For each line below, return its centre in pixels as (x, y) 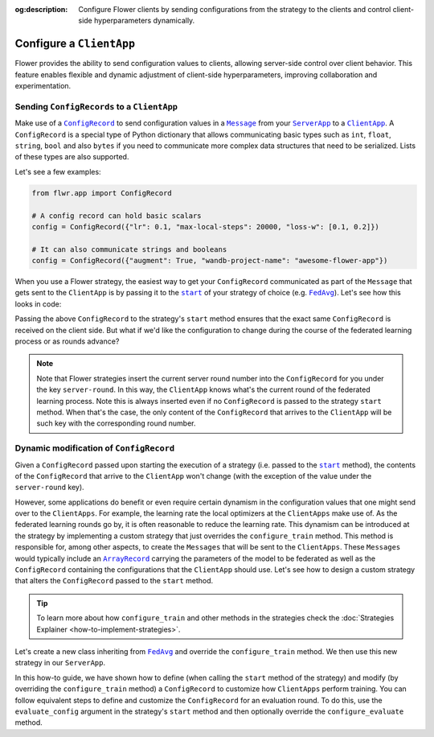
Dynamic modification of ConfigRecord (95, 448)
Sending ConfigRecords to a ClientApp (96, 106)
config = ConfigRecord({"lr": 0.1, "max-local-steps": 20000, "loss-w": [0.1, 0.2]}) (205, 226)
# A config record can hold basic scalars (117, 216)
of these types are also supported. (72, 157)
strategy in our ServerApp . (60, 663)
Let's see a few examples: (58, 171)
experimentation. (43, 86)
